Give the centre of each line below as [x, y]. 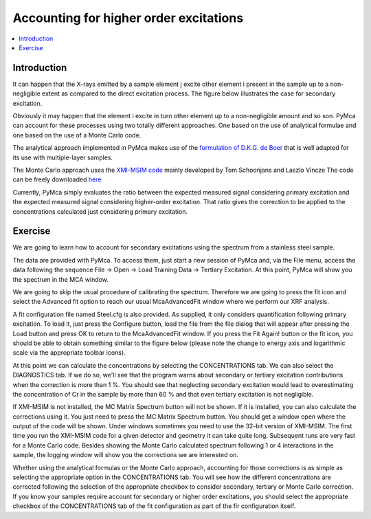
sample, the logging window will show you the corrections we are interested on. [125, 455]
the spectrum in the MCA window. [61, 279]
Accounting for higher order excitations [128, 18]
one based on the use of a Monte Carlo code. [77, 135]
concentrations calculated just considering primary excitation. [100, 211]
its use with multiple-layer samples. [63, 157]
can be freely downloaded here [57, 179]
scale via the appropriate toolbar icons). [69, 353]
